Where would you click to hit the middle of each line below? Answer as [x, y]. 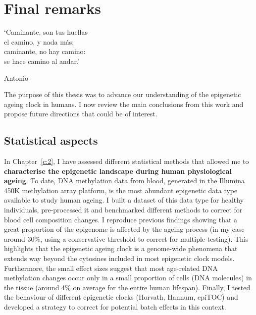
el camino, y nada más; [39, 41]
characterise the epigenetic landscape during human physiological [118, 171]
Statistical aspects [51, 140]
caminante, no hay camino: [45, 51]
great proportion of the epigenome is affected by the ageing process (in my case [124, 229]
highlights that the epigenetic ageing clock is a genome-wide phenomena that [121, 248]
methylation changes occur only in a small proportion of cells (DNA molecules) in [128, 278]
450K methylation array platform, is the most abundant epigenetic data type [121, 190]
